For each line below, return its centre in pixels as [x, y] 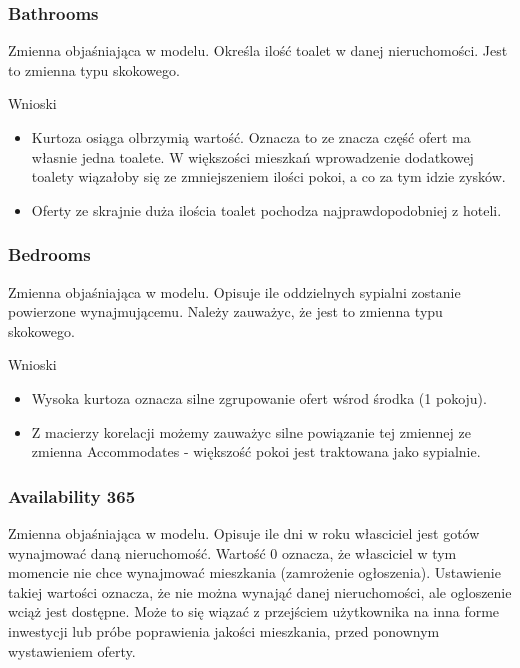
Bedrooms [49, 254]
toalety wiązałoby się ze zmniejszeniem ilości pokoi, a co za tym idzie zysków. [268, 176]
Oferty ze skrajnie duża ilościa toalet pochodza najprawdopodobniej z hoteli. [266, 209]
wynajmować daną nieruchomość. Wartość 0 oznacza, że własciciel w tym [232, 552]
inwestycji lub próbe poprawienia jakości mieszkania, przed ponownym [224, 630]
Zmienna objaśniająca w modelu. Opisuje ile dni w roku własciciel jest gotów [244, 532]
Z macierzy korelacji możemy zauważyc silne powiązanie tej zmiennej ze [251, 431]
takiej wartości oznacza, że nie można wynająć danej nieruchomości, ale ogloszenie [260, 591]
